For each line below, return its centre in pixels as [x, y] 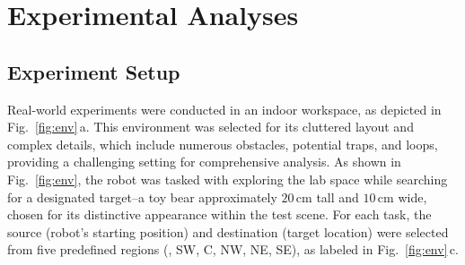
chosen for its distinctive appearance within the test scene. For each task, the [219, 214]
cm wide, [402, 197]
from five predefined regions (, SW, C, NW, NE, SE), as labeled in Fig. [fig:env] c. [233, 249]
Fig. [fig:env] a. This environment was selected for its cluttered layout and [211, 127]
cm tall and [327, 197]
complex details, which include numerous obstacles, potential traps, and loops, [223, 144]
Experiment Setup [94, 71]
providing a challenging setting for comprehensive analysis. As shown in [204, 162]
